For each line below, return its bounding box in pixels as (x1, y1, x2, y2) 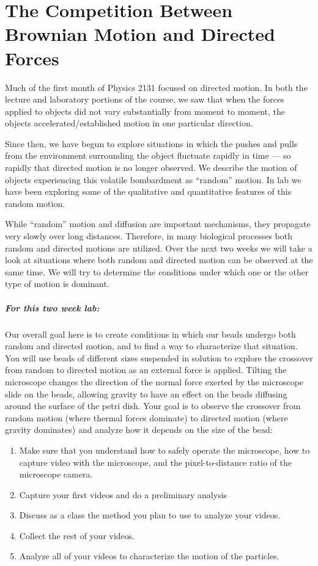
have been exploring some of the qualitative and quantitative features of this (5, 185, 292, 198)
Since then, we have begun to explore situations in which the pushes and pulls (5, 137, 298, 150)
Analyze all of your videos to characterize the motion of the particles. (19, 550, 279, 562)
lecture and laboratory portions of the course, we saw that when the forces (5, 93, 284, 106)
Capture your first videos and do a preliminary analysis (19, 488, 227, 501)
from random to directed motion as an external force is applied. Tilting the (5, 363, 287, 376)
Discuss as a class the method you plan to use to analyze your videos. (19, 509, 281, 521)
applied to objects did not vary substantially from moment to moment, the (5, 104, 286, 117)
